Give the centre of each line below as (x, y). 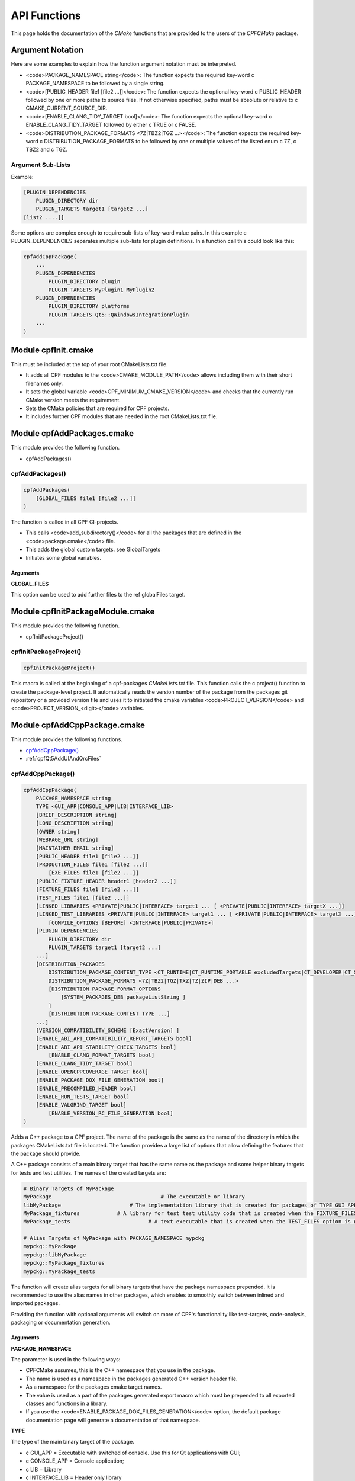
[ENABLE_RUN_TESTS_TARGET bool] (83, 1097)
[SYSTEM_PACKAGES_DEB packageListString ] (123, 997)
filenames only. (44, 383)
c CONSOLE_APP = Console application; (75, 1461)
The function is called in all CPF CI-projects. (64, 522)
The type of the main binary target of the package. (72, 1442)
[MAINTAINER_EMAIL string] (75, 848)
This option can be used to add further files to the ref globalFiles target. (98, 595)
